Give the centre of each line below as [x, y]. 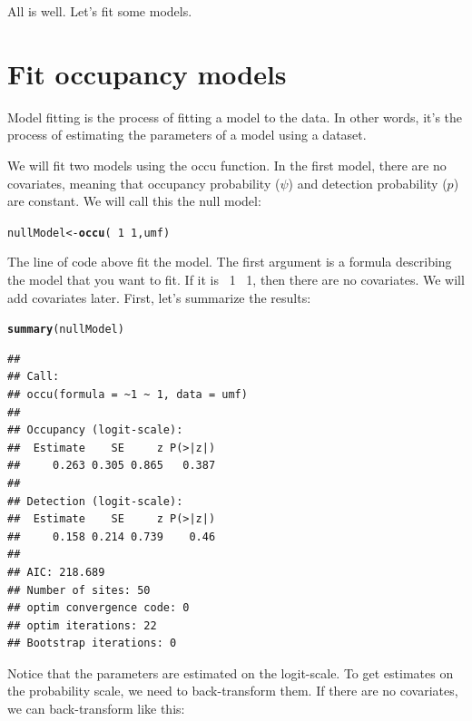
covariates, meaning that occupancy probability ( [144, 183]
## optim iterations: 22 [82, 625]
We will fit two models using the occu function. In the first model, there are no [227, 165]
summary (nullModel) [66, 330]
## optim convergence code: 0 [98, 608]
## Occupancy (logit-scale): [95, 430]
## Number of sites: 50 [79, 590]
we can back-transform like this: [96, 709]
